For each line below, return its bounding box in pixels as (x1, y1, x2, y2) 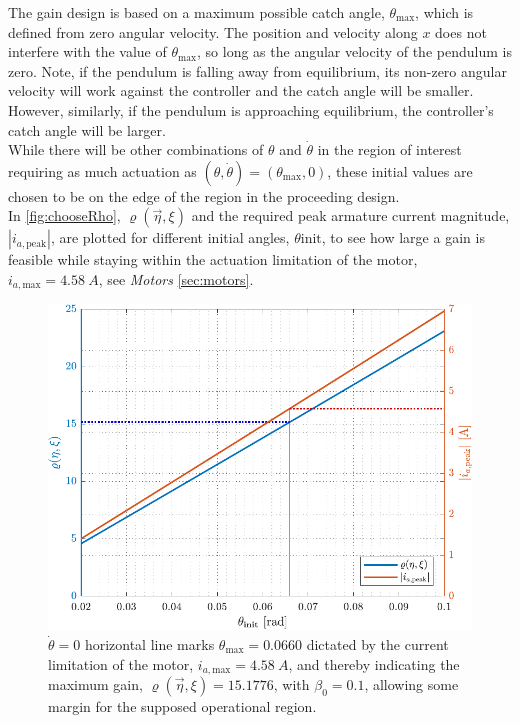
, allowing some (364, 674, 459, 695)
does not (435, 21, 487, 42)
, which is (415, 2, 474, 22)
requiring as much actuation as (8, 160, 197, 181)
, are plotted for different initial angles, (50, 227, 290, 248)
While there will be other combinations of (8, 139, 264, 160)
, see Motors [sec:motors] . (98, 268, 254, 289)
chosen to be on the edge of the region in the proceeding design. (8, 185, 400, 206)
